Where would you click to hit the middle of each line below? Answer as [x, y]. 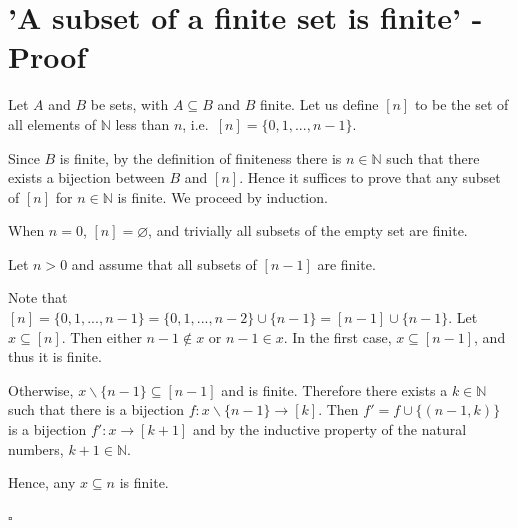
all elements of [52, 123]
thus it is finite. [55, 356]
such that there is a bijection [96, 409]
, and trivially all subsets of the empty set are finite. [308, 230]
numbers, [36, 448]
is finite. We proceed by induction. [222, 196]
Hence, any [42, 482]
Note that [38, 297]
